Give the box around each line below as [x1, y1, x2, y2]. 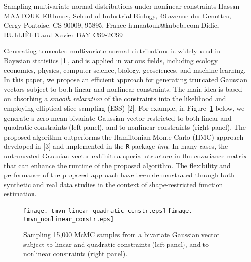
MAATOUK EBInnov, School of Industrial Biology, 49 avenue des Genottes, [4, 10, 231, 20]
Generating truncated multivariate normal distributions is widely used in [4, 46, 220, 56]
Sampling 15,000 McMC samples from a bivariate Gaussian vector [23, 229, 220, 240]
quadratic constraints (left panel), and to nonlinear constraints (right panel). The [4, 122, 246, 132]
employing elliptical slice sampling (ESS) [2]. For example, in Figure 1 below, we [4, 103, 245, 113]
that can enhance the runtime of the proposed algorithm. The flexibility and [4, 160, 231, 170]
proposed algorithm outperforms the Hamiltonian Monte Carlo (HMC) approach [4, 131, 244, 141]
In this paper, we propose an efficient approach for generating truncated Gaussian [4, 74, 248, 85]
